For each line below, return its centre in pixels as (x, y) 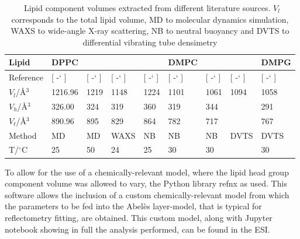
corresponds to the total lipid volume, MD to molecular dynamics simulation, (150, 19)
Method (23, 135)
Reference (26, 77)
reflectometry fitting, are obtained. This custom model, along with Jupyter (139, 217)
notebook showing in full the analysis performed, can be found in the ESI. (137, 229)
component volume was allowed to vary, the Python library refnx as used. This (146, 183)
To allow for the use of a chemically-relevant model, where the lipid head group (147, 172)
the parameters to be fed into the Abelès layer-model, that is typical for (133, 206)
